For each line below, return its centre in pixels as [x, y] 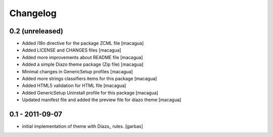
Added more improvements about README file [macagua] [82, 57]
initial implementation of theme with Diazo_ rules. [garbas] [83, 126]
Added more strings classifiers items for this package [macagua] [89, 79]
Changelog [33, 13]
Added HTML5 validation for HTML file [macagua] [74, 85]
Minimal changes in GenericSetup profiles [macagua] [78, 71]
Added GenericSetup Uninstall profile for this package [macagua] [90, 93]
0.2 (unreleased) [36, 31]
